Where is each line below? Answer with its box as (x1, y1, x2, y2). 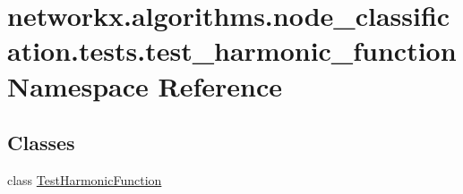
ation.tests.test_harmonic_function (7, 32, 457, 69)
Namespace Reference (7, 67, 282, 104)
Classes (7, 129, 75, 156)
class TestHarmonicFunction (7, 170, 162, 189)
